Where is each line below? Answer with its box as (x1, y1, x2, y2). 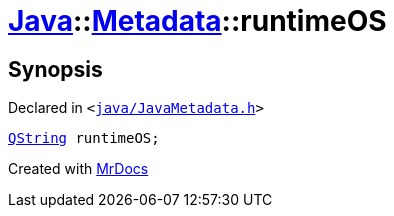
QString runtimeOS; (8, 130, 160, 147)
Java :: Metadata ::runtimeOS (8, 4, 387, 38)
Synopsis (8, 56, 103, 82)
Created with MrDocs (8, 160, 149, 178)
